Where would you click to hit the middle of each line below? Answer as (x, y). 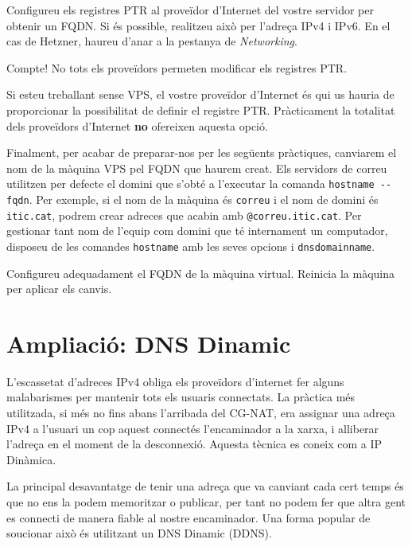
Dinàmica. (31, 459)
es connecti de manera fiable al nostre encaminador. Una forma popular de (189, 517)
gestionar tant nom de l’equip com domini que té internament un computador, (197, 231)
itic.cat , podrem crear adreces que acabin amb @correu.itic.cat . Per (184, 215)
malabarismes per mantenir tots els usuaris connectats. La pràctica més (181, 397)
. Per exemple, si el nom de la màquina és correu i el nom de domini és (204, 199)
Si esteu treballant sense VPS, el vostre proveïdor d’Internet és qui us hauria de (200, 94)
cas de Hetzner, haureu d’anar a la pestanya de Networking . (152, 41)
